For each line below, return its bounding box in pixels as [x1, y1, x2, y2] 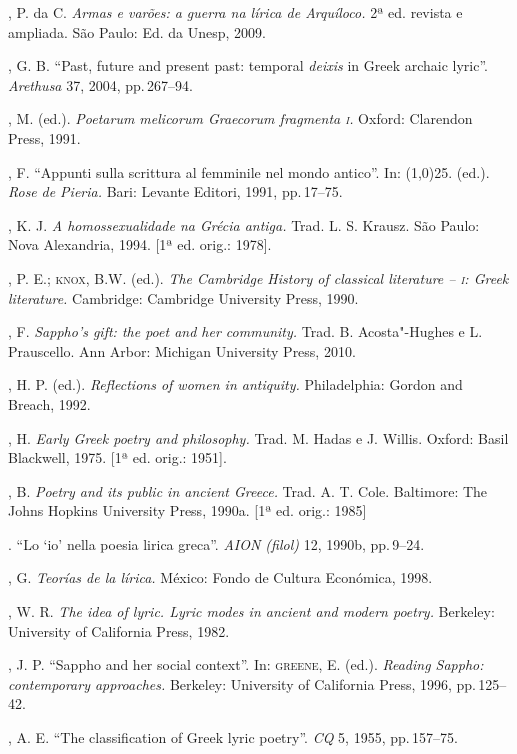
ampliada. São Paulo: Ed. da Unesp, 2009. [8, 21, 266, 42]
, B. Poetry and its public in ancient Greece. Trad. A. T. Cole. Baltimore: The [8, 480, 488, 501]
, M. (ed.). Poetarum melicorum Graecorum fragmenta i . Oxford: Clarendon [8, 108, 473, 129]
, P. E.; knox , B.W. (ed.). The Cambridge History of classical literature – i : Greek [8, 267, 509, 288]
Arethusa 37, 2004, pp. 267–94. [8, 74, 193, 95]
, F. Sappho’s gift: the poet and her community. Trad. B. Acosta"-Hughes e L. [8, 321, 483, 342]
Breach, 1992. [8, 393, 91, 414]
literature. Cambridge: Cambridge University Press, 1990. [8, 287, 359, 308]
